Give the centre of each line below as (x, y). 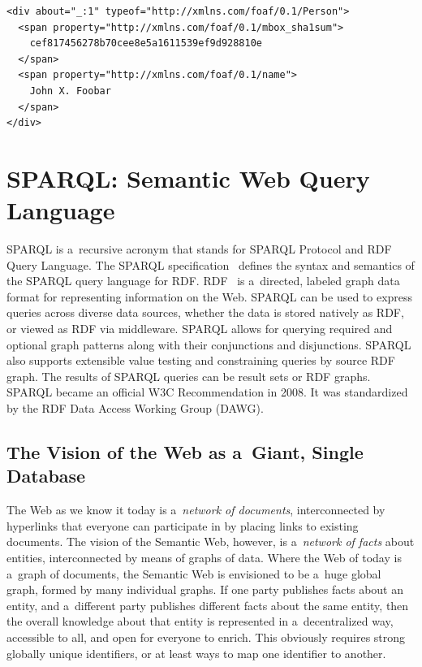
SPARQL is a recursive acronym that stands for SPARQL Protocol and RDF (199, 249)
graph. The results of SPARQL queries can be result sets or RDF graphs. (189, 376)
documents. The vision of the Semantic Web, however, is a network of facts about (211, 541)
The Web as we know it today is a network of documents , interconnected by (196, 510)
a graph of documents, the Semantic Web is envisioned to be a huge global (194, 573)
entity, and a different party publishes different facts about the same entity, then (208, 605)
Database (46, 476)
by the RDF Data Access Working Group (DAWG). (135, 408)
